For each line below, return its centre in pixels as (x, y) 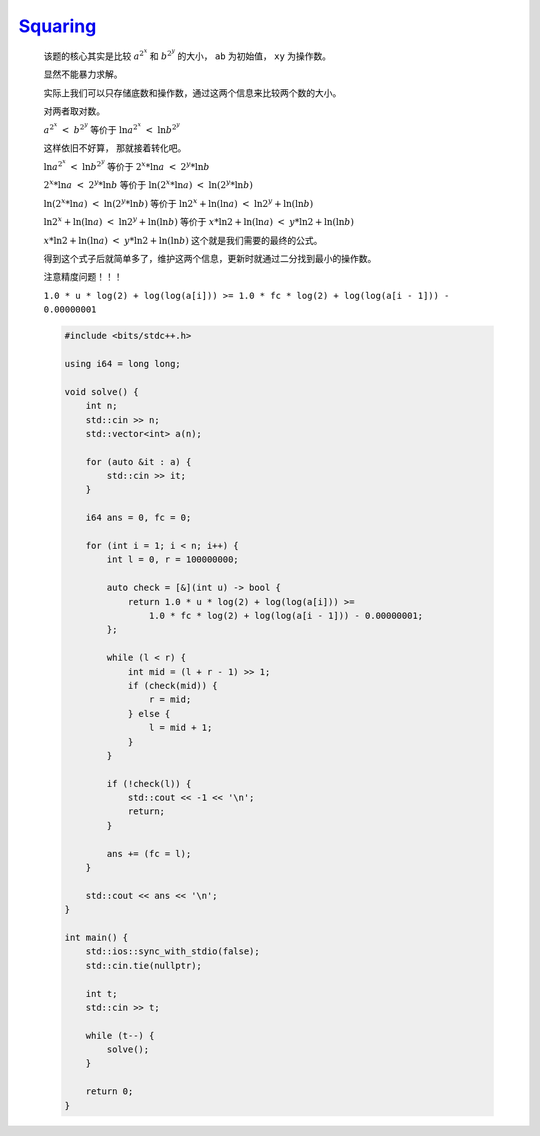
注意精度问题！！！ (83, 277)
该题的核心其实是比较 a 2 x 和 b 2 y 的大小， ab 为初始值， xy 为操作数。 (187, 54)
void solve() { (101, 391)
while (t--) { (120, 1035)
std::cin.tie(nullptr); (143, 965)
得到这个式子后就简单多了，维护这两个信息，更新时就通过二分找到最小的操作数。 (210, 259)
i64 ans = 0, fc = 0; (138, 518)
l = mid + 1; (180, 728)
